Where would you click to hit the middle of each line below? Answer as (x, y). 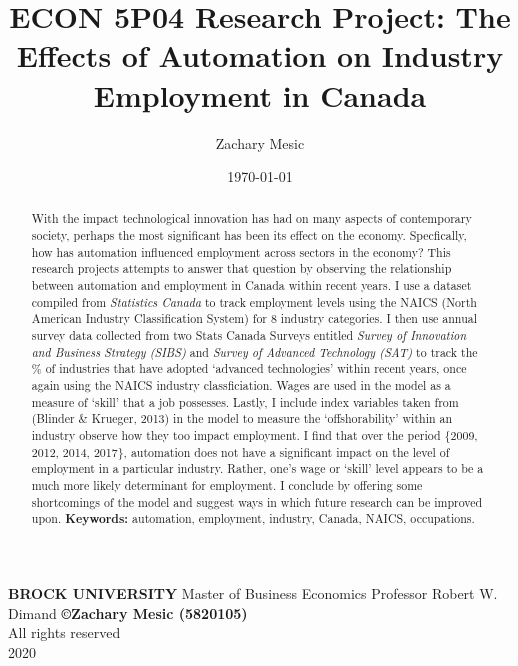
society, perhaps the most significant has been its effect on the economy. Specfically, (249, 235)
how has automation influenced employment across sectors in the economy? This (241, 251)
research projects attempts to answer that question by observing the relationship (241, 268)
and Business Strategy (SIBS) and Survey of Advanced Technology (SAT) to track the (254, 351)
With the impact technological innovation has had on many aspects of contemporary (251, 218)
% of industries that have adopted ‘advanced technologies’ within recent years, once (249, 368)
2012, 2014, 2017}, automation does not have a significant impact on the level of (240, 451)
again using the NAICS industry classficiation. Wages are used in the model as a (241, 385)
